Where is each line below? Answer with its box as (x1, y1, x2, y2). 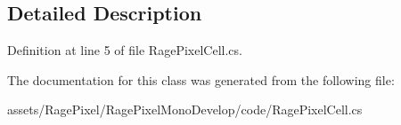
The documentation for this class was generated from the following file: (7, 70, 395, 89)
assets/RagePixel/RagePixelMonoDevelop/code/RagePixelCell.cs (7, 100, 363, 119)
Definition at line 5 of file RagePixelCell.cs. (7, 41, 242, 59)
